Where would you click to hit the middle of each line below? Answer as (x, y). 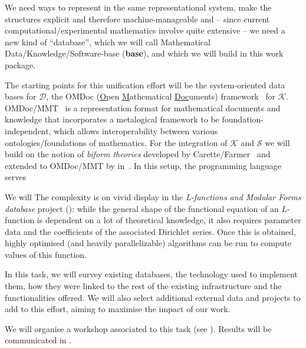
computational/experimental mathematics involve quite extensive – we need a (145, 30)
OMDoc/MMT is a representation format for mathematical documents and (143, 107)
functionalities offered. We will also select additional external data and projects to (153, 297)
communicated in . (38, 340)
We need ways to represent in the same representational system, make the (138, 7)
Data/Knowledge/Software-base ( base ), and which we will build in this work (144, 53)
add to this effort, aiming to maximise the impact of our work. (118, 309)
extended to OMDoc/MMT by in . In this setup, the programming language (143, 165)
